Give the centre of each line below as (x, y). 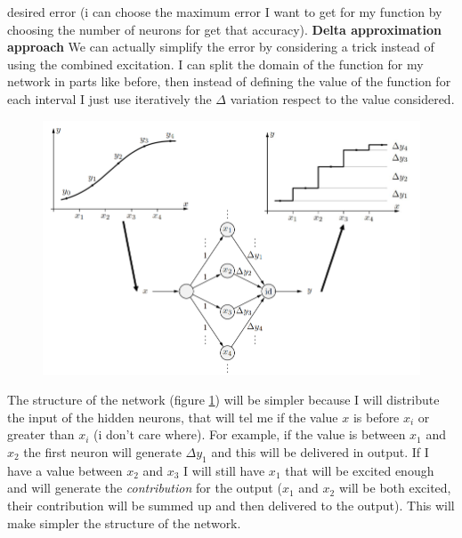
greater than (41, 434)
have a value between (65, 470)
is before (376, 417)
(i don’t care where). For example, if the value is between (250, 434)
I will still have (224, 470)
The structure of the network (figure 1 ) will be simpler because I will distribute (223, 400)
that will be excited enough (360, 470)
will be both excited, (395, 488)
